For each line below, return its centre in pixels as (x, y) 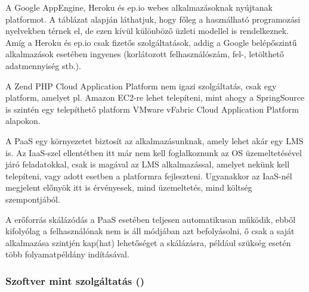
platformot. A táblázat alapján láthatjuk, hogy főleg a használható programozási (153, 19)
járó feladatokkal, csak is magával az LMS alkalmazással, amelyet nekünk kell (148, 164)
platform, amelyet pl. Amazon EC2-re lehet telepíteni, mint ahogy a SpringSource (155, 97)
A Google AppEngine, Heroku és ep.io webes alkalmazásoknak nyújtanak (139, 7)
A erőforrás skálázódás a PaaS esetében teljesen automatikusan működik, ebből (151, 219)
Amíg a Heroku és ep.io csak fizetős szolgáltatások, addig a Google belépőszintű (151, 42)
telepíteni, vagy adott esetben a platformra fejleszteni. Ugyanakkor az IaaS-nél (149, 175)
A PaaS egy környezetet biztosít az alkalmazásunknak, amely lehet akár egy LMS (154, 140)
